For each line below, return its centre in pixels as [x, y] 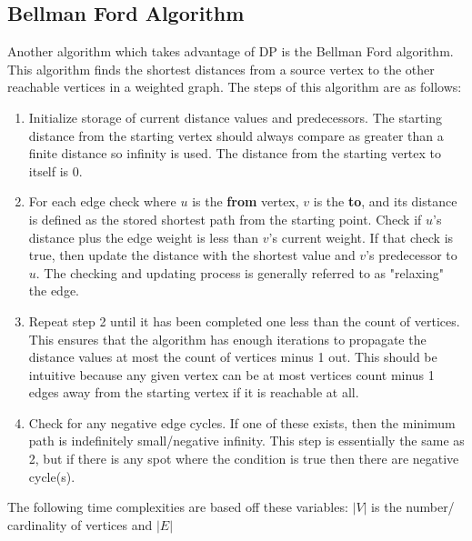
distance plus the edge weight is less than [144, 237]
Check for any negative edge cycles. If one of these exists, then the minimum [242, 422]
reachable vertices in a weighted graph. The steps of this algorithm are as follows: [235, 87]
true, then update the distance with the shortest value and [192, 255]
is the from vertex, [246, 201]
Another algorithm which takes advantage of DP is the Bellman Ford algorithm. [231, 51]
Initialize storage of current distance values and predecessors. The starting [235, 117]
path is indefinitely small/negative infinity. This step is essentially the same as [246, 441]
